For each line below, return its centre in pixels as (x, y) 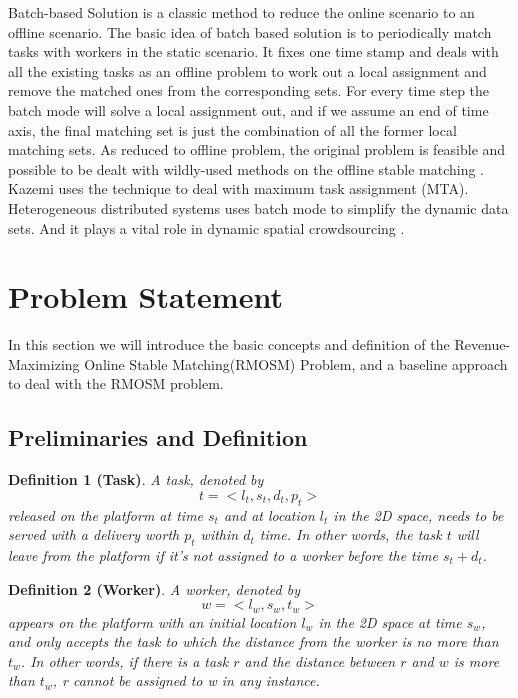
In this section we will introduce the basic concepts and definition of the (229, 344)
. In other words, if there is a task (124, 660)
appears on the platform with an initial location (152, 621)
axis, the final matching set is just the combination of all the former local (232, 129)
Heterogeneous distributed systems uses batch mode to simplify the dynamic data (258, 207)
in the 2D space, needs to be (418, 514)
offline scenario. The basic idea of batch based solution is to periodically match (250, 31)
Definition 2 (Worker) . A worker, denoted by (154, 588)
